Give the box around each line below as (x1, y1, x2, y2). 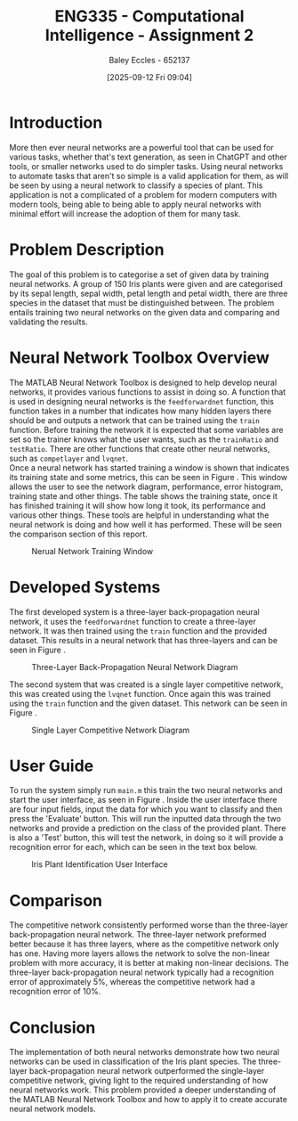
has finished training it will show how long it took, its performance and (9, 500, 266, 511)
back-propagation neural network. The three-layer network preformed (9, 929, 267, 940)
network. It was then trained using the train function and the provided (9, 626, 268, 636)
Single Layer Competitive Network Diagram (31, 724, 190, 735)
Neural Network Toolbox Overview (9, 348, 270, 367)
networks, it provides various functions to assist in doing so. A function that (9, 386, 286, 397)
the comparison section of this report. (9, 528, 149, 539)
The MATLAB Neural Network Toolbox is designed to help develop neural (9, 377, 278, 388)
